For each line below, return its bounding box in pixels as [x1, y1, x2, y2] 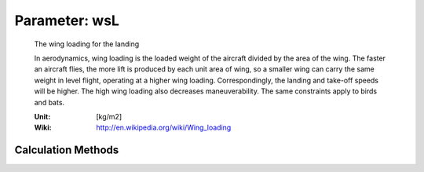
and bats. [34, 97, 65, 107]
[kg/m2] [96, 112, 122, 121]
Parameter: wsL [14, 12, 119, 29]
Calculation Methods [14, 144, 119, 157]
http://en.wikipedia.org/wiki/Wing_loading [96, 123, 232, 133]
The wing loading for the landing [34, 39, 140, 49]
